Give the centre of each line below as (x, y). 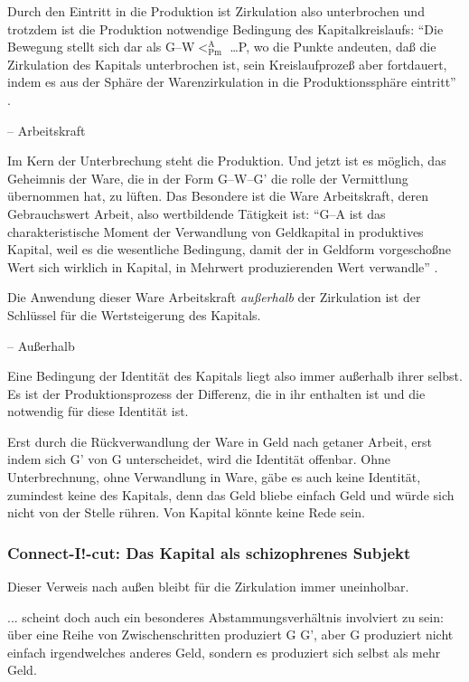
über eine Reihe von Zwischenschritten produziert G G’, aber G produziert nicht (230, 635)
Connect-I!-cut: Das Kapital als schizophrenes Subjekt (209, 552)
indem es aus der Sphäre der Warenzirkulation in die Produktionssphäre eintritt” (232, 82)
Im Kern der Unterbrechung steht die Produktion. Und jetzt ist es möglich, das (227, 161)
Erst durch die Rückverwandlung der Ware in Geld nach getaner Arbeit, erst (220, 441)
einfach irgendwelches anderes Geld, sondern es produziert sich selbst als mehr (224, 652)
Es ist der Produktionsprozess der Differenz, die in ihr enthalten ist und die (216, 393)
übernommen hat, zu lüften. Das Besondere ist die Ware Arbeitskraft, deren (218, 196)
